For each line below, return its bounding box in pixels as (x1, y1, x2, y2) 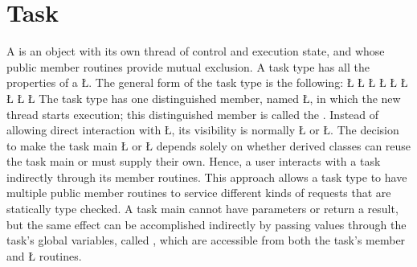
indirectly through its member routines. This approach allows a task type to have (6, 168, 407, 185)
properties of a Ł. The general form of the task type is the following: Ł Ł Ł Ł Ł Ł (6, 74, 408, 91)
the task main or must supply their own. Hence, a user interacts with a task (6, 153, 381, 170)
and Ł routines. (6, 247, 82, 264)
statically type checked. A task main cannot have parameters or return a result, (6, 200, 399, 217)
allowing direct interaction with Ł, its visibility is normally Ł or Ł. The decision (6, 121, 399, 138)
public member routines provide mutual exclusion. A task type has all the (6, 58, 370, 75)
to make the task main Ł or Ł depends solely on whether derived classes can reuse (6, 137, 411, 154)
